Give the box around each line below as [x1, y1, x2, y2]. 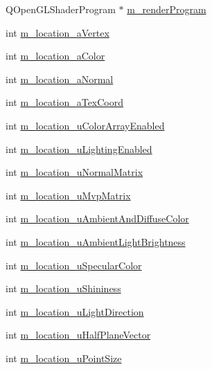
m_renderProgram [127, 2, 206, 16]
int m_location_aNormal [6, 71, 114, 86]
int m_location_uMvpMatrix [6, 188, 131, 202]
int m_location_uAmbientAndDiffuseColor [6, 211, 189, 226]
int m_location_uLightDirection [6, 304, 144, 318]
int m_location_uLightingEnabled [6, 141, 152, 156]
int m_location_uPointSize [6, 350, 122, 365]
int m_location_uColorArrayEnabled [6, 118, 165, 132]
